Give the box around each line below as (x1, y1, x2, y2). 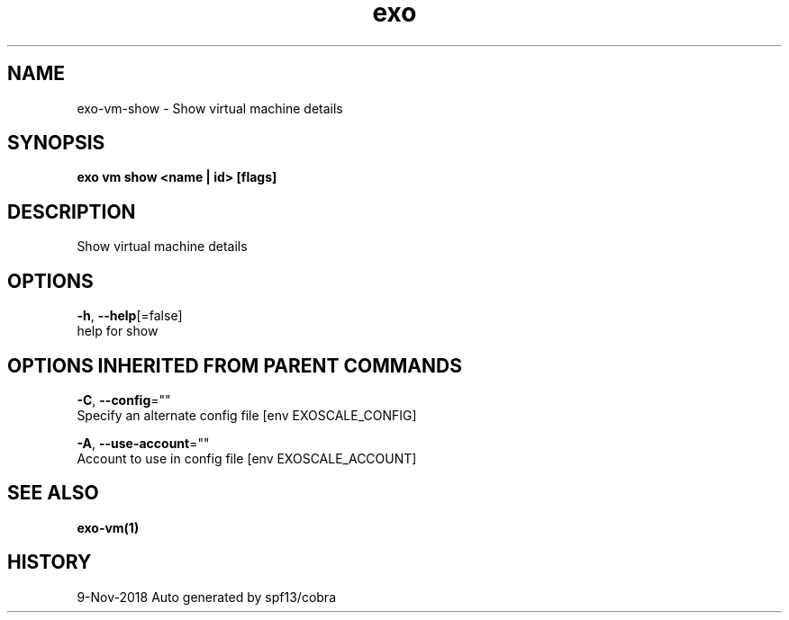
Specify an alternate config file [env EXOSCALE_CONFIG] (77, 407, 417, 423)
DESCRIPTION (7, 200, 136, 223)
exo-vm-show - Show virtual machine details (77, 100, 343, 116)
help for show (77, 323, 159, 339)
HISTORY (7, 551, 92, 574)
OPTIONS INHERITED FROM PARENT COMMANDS (7, 354, 462, 377)
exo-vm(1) (77, 519, 140, 535)
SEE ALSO (7, 481, 99, 505)
